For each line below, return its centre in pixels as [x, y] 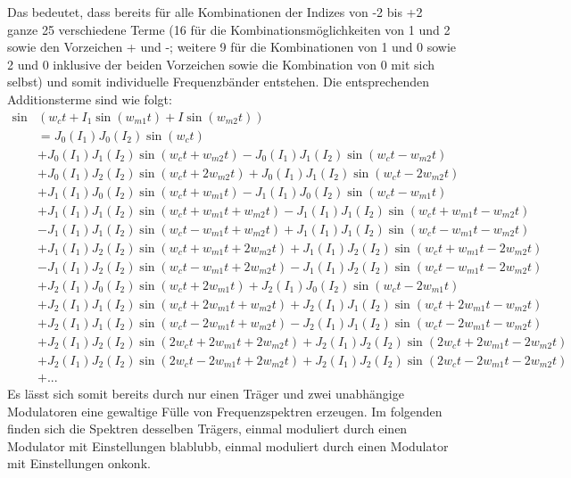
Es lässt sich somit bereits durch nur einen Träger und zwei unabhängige [206, 394]
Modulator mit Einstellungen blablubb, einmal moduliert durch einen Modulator [228, 445]
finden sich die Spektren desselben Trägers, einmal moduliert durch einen [207, 429]
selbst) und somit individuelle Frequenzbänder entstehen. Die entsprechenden [219, 82]
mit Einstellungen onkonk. [79, 463]
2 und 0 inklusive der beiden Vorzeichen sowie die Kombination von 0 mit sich [221, 64]
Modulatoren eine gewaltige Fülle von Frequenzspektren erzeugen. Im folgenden [225, 411]
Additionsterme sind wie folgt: [90, 99]
